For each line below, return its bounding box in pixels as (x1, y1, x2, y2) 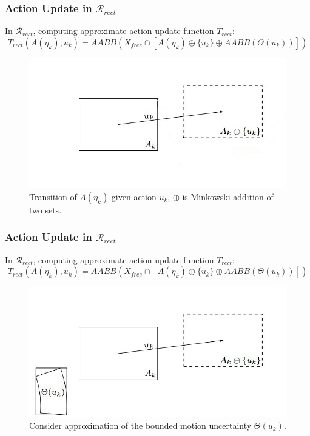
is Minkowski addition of (182, 190, 274, 203)
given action (111, 190, 157, 203)
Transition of (29, 190, 77, 203)
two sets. (29, 203, 62, 216)
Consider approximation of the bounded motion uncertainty (29, 419, 252, 432)
